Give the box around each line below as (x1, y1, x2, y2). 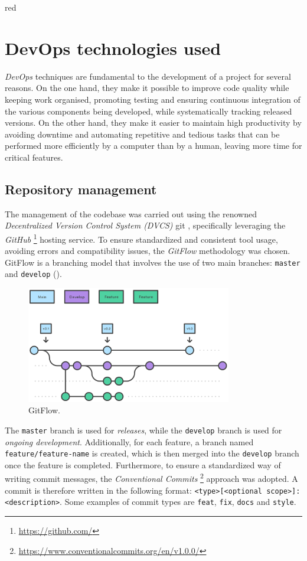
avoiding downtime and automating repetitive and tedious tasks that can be (5, 128, 280, 140)
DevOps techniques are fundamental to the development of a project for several (5, 70, 291, 82)
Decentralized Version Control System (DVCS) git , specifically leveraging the (5, 219, 286, 231)
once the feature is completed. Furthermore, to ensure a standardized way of (5, 458, 281, 471)
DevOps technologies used (5, 35, 221, 60)
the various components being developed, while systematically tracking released (5, 105, 292, 117)
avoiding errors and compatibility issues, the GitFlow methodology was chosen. (5, 244, 290, 257)
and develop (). (5, 268, 62, 280)
